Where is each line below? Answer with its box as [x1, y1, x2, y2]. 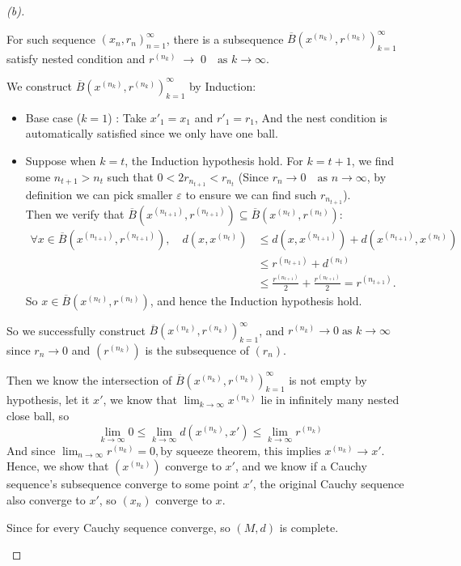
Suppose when [25, 151, 96, 168]
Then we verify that [25, 205, 125, 222]
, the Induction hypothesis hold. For [125, 151, 303, 168]
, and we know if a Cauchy [235, 457, 367, 475]
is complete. [279, 518, 339, 535]
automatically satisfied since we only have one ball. [25, 125, 278, 142]
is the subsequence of [145, 342, 249, 359]
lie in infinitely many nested [260, 391, 400, 408]
